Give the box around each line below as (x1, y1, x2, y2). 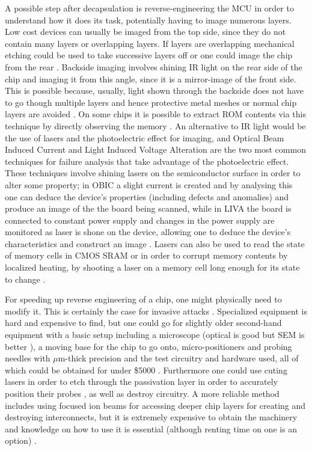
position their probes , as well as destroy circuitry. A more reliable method (5, 387, 280, 399)
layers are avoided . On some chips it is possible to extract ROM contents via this (5, 108, 306, 120)
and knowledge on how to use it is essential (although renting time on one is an (5, 422, 298, 435)
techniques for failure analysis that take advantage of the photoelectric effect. (5, 155, 289, 167)
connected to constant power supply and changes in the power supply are (5, 213, 275, 226)
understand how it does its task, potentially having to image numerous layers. (5, 13, 292, 26)
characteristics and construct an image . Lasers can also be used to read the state (5, 237, 305, 250)
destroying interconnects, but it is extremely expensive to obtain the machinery (5, 411, 298, 423)
